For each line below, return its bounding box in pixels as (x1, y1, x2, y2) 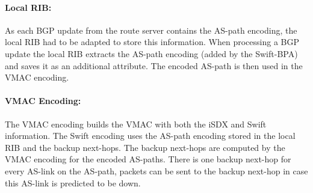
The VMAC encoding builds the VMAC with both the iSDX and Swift (5, 117, 267, 130)
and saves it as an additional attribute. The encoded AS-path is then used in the (5, 59, 303, 72)
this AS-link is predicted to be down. (5, 176, 141, 189)
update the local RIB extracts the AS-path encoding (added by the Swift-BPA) (5, 47, 298, 60)
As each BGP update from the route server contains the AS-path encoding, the (5, 23, 297, 36)
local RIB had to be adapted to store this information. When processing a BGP (5, 35, 299, 48)
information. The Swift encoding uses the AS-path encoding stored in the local (5, 129, 296, 142)
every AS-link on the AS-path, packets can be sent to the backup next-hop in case (5, 164, 308, 177)
